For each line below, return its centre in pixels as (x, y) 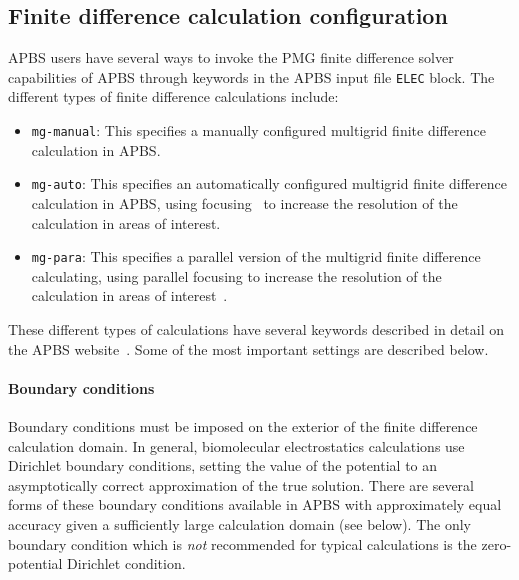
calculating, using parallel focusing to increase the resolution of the (236, 275)
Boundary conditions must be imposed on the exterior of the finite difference (243, 425)
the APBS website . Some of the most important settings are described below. (248, 348)
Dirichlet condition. (126, 563)
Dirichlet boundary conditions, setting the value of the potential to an (223, 465)
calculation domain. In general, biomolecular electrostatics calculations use (236, 445)
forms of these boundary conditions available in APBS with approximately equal (255, 504)
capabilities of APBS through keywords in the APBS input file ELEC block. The (251, 76)
